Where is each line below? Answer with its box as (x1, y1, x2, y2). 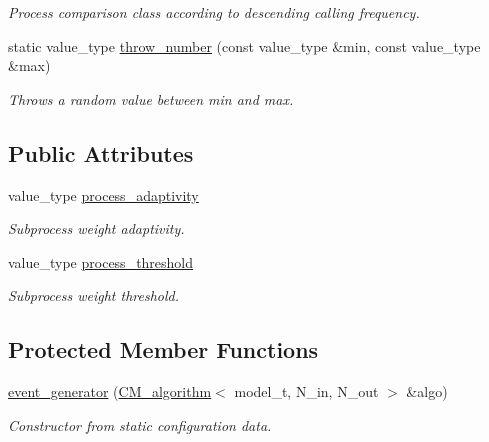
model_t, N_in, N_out (234, 381, 379, 402)
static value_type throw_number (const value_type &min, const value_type (8, 35, 481, 56)
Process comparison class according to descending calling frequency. (8, 2, 420, 22)
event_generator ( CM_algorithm (8, 381, 212, 402)
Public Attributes (8, 137, 194, 168)
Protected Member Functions (8, 334, 319, 365)
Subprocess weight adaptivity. (8, 218, 185, 239)
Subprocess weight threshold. (8, 285, 180, 306)
